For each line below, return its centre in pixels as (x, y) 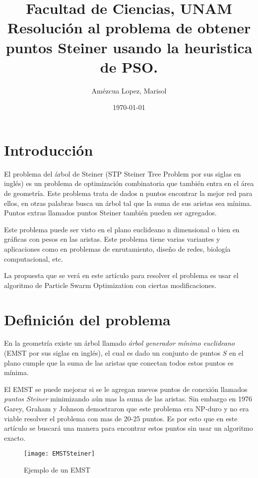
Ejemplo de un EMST (57, 470)
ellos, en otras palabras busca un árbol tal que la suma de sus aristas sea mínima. (128, 203)
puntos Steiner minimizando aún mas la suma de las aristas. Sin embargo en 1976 (128, 399)
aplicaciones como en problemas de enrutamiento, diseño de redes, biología (117, 248)
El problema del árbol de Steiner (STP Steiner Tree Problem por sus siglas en (123, 173)
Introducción (49, 149)
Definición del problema (87, 319)
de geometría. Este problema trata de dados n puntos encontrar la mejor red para (128, 193)
